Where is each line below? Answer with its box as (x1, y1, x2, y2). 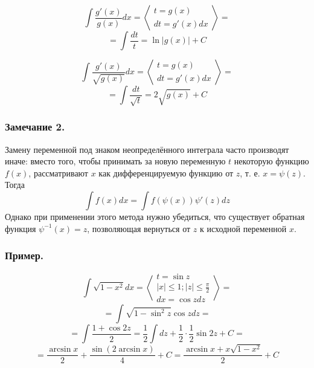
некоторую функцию (234, 155, 309, 167)
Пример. (5, 248, 43, 263)
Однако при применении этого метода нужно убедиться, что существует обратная (5, 210, 305, 222)
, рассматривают (28, 166, 88, 179)
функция (5, 222, 36, 234)
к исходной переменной (199, 222, 287, 234)
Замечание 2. (5, 119, 65, 134)
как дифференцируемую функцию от (98, 166, 234, 179)
